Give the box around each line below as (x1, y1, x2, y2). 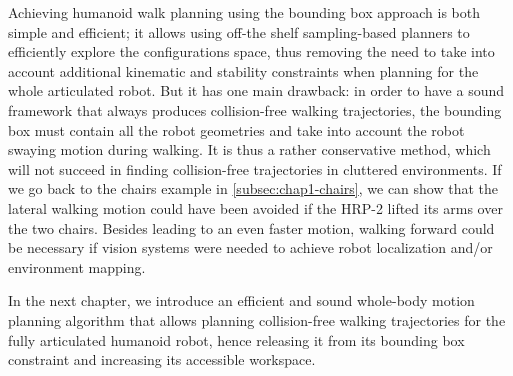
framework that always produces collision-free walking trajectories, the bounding (8, 99, 502, 120)
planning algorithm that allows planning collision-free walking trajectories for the (8, 309, 506, 330)
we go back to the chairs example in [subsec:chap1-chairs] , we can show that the (8, 178, 499, 199)
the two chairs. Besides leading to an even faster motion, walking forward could (8, 217, 495, 238)
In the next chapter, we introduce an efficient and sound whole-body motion (8, 290, 475, 311)
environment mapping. (8, 256, 146, 277)
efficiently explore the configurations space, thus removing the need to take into (8, 41, 495, 62)
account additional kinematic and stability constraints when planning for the (8, 60, 479, 81)
